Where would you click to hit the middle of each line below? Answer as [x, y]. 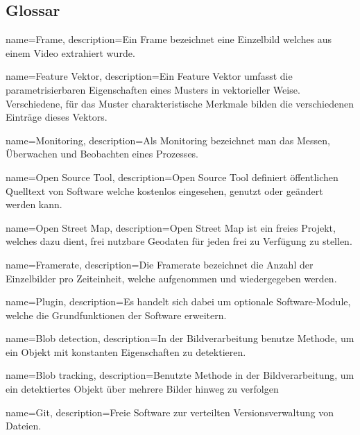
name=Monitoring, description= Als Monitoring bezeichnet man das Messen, [168, 140]
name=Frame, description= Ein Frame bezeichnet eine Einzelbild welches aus [169, 39]
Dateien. [24, 426]
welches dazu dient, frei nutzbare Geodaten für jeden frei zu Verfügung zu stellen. [179, 241]
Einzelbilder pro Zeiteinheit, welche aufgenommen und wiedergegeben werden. [171, 278]
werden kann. [34, 204]
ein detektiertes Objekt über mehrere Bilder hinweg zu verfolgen [142, 389]
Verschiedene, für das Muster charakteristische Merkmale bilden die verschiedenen [180, 103]
